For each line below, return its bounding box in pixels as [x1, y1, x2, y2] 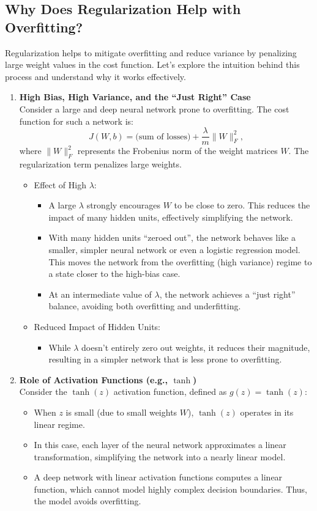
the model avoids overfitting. [34, 494, 141, 507]
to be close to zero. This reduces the [174, 199, 310, 211]
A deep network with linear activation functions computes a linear [34, 471, 283, 483]
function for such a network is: [19, 114, 133, 127]
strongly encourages [86, 199, 161, 211]
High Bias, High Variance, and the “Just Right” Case [19, 90, 251, 103]
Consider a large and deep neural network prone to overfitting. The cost [19, 102, 289, 115]
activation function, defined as [113, 385, 227, 398]
